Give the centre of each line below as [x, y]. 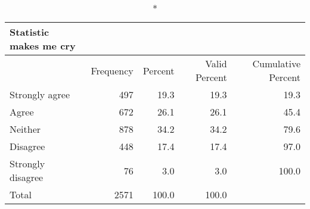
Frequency [112, 70]
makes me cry [43, 46]
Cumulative [276, 63]
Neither [25, 129]
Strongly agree [40, 94]
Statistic [30, 32]
